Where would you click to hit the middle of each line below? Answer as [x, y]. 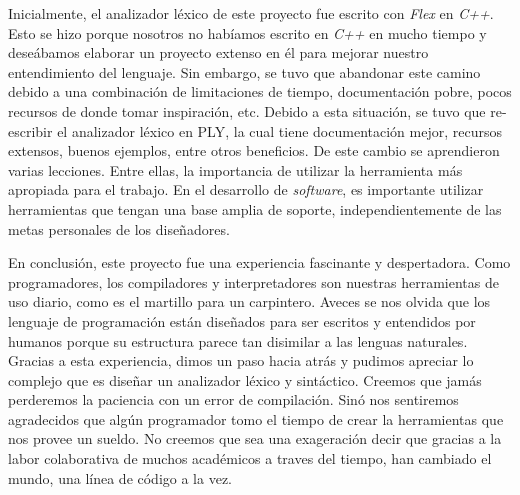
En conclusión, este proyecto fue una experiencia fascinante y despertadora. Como [259, 262]
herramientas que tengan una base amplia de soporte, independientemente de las [255, 208]
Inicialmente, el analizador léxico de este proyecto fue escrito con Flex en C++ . [251, 13]
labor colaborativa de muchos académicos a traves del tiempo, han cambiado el [250, 458]
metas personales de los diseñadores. [119, 228]
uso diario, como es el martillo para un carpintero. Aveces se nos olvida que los [249, 301]
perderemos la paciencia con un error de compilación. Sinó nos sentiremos [233, 399]
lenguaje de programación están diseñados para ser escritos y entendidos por [242, 320]
